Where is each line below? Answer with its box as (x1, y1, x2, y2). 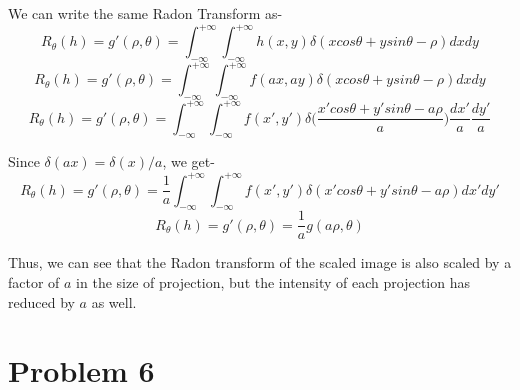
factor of (8, 272, 60, 293)
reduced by (8, 291, 75, 312)
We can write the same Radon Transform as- (8, 3, 283, 23)
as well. (91, 291, 137, 312)
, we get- (162, 151, 215, 172)
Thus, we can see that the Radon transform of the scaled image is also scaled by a (8, 252, 512, 273)
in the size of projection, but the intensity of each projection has (76, 272, 470, 293)
